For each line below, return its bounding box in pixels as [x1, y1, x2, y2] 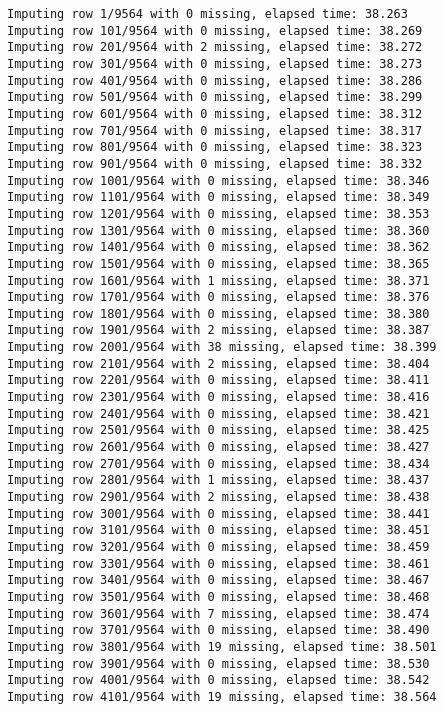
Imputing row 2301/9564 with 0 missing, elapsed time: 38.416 [7, 390, 430, 405]
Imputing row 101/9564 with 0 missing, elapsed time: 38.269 [7, 23, 423, 38]
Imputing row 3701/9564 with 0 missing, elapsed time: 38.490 [7, 623, 430, 638]
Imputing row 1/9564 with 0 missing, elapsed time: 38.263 [7, 7, 408, 21]
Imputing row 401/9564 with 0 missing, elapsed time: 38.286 [7, 73, 423, 88]
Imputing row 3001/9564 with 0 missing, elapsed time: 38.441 [7, 506, 430, 521]
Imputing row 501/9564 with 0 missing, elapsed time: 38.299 [7, 90, 423, 105]
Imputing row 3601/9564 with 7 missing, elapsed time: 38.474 [7, 606, 430, 621]
